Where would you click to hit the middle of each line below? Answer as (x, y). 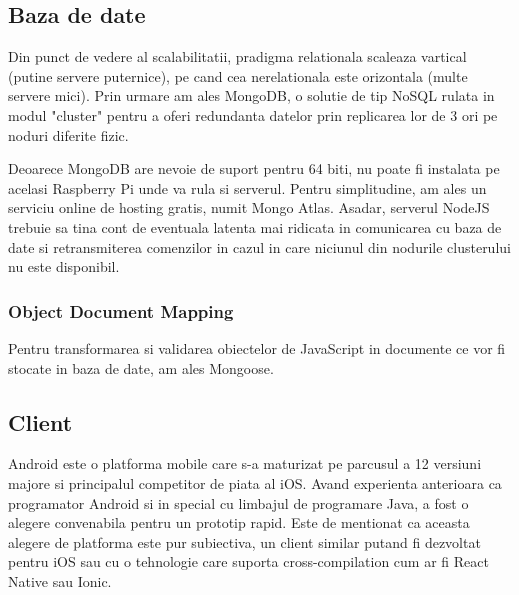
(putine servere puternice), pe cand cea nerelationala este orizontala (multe (238, 75)
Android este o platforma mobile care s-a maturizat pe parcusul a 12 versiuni (245, 463)
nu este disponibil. (64, 266)
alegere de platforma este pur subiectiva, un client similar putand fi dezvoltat (244, 541)
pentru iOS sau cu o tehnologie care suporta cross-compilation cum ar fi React (248, 561)
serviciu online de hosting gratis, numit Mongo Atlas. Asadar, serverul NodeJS (249, 207)
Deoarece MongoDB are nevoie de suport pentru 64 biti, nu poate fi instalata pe (254, 168)
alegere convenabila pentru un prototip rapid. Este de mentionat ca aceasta (239, 522)
